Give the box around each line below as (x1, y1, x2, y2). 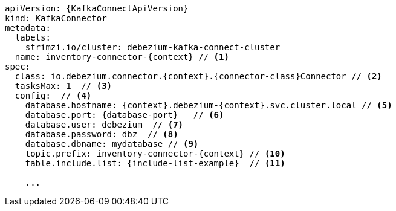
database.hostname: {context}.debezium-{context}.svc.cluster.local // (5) (25, 100, 392, 110)
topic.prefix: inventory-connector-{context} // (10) (25, 149, 285, 158)
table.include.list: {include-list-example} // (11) (25, 158, 285, 168)
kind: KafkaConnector (5, 13, 107, 23)
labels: (15, 33, 51, 42)
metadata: (5, 23, 51, 33)
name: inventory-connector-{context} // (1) (15, 52, 229, 62)
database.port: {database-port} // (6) (25, 110, 224, 120)
